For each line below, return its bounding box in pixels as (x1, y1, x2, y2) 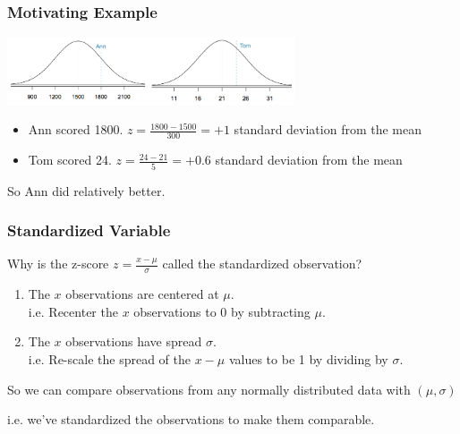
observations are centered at (65, 285, 219, 303)
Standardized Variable (7, 219, 171, 242)
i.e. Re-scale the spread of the (28, 349, 192, 368)
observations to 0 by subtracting (133, 302, 311, 320)
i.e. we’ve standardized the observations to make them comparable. (7, 410, 375, 429)
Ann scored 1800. (28, 120, 124, 139)
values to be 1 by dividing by (228, 349, 388, 368)
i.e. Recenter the (28, 302, 118, 320)
